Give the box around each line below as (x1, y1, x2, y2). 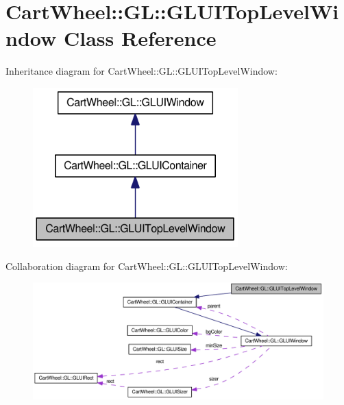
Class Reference (63, 24, 217, 52)
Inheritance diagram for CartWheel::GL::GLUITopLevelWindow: (5, 64, 278, 78)
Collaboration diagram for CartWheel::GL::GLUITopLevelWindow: (5, 258, 288, 273)
